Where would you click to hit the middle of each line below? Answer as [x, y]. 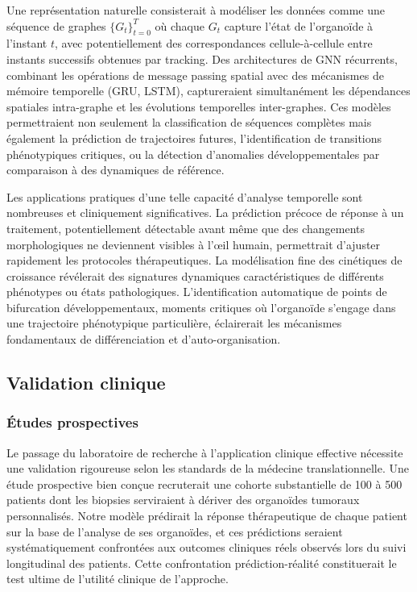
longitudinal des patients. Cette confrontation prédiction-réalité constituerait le [202, 563]
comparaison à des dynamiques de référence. [116, 170]
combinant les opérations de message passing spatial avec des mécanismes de [195, 75]
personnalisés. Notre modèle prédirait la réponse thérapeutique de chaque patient [207, 516]
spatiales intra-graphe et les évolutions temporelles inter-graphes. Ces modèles [199, 106]
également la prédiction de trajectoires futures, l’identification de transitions [194, 138]
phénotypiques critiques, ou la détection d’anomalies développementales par [193, 154]
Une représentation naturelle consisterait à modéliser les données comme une [196, 10]
